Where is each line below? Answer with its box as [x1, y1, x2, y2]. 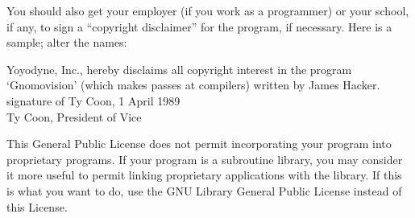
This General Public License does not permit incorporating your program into [6, 135, 392, 152]
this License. [6, 198, 68, 215]
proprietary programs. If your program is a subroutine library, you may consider [6, 150, 403, 167]
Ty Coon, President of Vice [6, 108, 142, 125]
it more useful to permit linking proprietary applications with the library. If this [6, 167, 402, 183]
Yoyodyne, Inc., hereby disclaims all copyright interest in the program [6, 60, 352, 77]
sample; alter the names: [6, 34, 127, 51]
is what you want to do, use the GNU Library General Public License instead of [6, 182, 402, 199]
